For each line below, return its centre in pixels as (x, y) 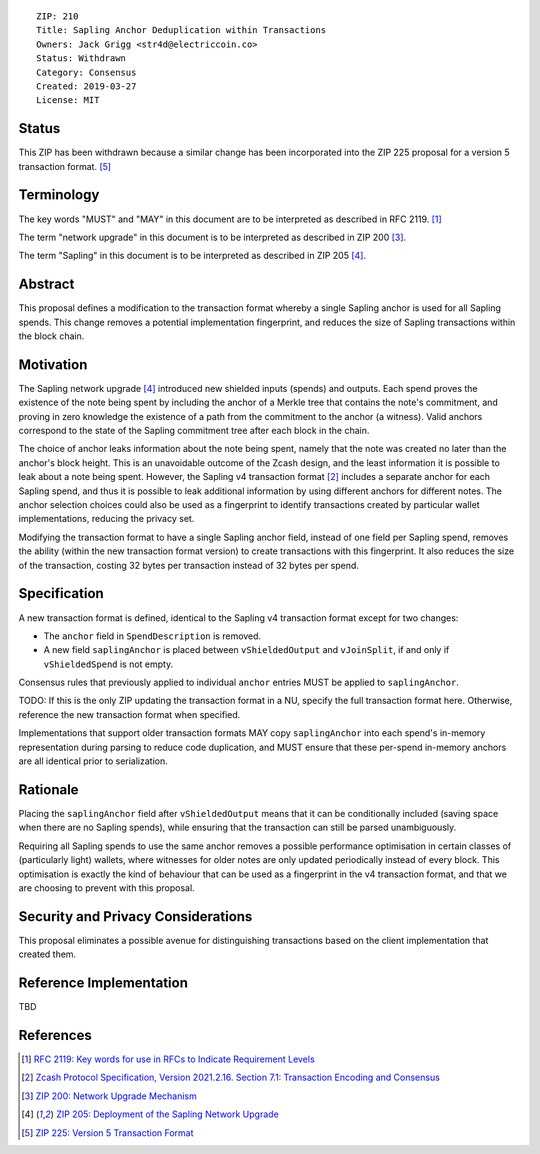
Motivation (53, 364)
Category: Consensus (86, 72)
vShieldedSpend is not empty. (108, 664)
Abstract (46, 284)
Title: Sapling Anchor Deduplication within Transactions (181, 30)
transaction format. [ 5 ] (65, 166)
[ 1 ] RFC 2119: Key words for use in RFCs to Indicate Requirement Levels (168, 1059)
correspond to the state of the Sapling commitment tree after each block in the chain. (194, 431)
